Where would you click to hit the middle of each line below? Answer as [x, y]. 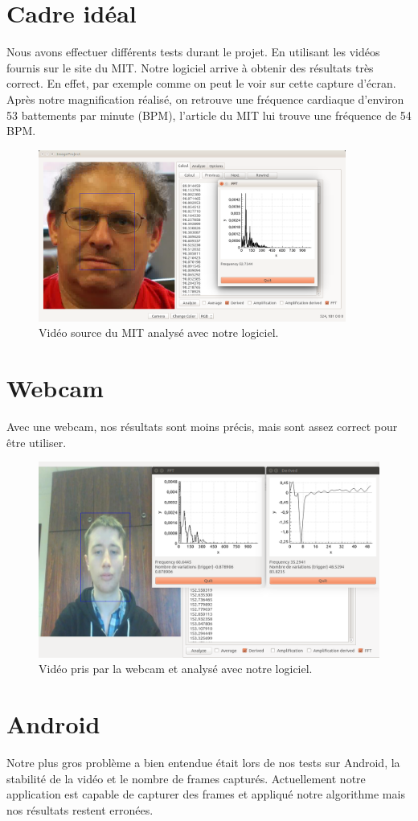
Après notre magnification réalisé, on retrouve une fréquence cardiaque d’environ [205, 99]
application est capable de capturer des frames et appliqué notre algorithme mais [206, 794]
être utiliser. [37, 442]
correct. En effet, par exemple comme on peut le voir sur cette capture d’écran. [201, 83]
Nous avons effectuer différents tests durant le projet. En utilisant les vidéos [193, 52]
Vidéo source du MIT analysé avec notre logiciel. [159, 333]
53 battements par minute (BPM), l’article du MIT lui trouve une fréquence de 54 [209, 115]
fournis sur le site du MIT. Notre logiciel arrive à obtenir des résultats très [190, 67]
